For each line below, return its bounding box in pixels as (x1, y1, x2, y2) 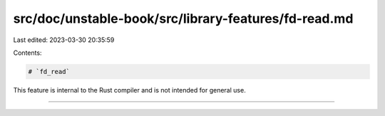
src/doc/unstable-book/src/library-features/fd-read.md (13, 11, 354, 26)
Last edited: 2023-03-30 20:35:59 (13, 36, 115, 44)
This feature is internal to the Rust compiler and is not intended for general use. (13, 85, 246, 94)
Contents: (13, 48, 42, 57)
